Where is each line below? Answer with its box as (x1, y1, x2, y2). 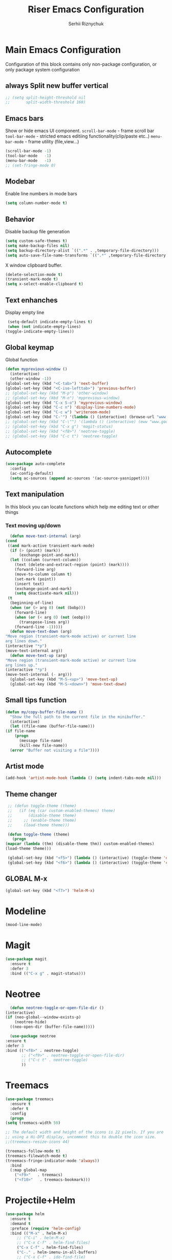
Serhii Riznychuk (68, 21, 104, 27)
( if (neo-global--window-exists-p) (5, 1015, 81, 1020)
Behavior (5, 215, 35, 224)
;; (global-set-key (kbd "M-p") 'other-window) (5, 391, 109, 396)
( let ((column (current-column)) (10, 558, 81, 563)
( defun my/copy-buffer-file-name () (5, 709, 83, 715)
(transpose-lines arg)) (18, 619, 70, 625)
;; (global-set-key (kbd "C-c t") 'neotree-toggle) (5, 433, 118, 439)
